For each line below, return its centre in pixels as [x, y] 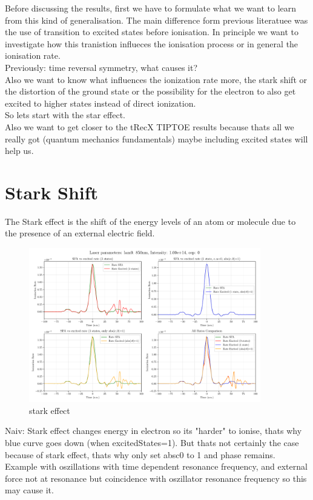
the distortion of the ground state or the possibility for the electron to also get [150, 91]
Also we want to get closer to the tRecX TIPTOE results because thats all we [150, 126]
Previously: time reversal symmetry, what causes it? [101, 67]
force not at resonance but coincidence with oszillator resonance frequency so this [156, 478]
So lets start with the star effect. [65, 115]
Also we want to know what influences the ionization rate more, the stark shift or [156, 79]
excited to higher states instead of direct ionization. [100, 103]
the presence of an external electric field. [80, 233]
